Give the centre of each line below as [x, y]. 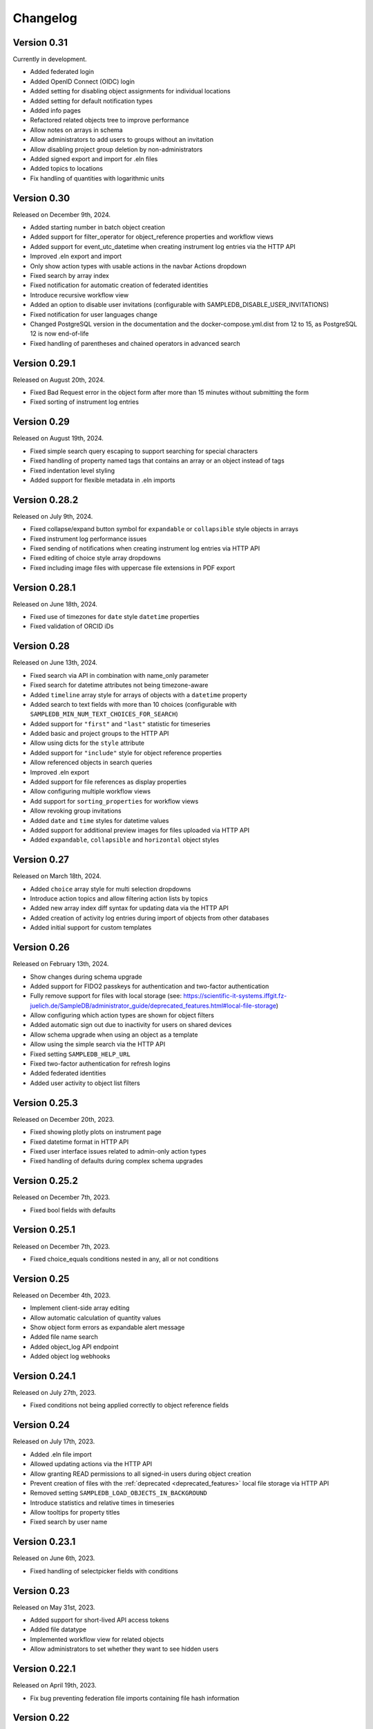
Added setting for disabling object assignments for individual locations [130, 91]
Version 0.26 [41, 947]
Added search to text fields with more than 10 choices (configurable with [134, 704]
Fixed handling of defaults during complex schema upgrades [117, 1161]
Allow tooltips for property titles [75, 1513]
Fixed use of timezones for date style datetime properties [115, 617]
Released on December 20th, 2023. [64, 1119]
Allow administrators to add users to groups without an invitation [122, 140]
